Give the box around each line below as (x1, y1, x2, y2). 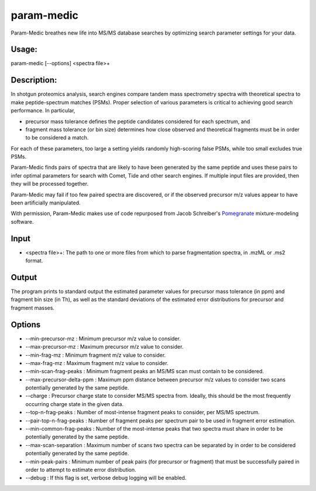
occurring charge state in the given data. (25, 400, 124, 407)
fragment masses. (11, 304, 55, 311)
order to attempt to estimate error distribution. (25, 466, 137, 473)
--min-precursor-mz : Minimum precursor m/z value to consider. (25, 335, 181, 342)
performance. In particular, (11, 107, 75, 114)
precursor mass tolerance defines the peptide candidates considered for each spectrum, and (25, 118, 250, 125)
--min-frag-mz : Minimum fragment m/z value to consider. (25, 352, 166, 359)
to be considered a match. (25, 134, 89, 141)
